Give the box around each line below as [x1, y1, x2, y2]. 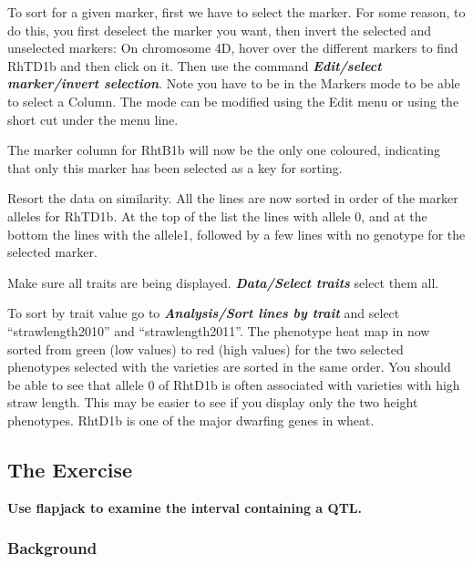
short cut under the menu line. [7, 109, 179, 128]
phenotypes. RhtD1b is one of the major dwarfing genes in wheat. [7, 410, 375, 429]
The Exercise [7, 455, 133, 483]
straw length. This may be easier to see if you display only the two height [7, 393, 418, 412]
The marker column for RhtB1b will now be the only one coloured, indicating [7, 140, 441, 159]
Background [7, 537, 98, 559]
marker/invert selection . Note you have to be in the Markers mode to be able [7, 74, 460, 93]
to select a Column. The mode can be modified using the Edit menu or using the [7, 91, 459, 110]
